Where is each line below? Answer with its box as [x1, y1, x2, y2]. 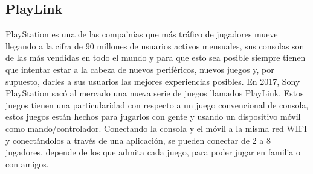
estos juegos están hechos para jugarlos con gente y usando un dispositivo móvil [5, 110, 301, 123]
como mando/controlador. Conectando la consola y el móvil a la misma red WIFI [5, 122, 307, 134]
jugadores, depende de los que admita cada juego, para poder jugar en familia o [5, 146, 301, 158]
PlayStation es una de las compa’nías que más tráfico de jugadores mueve [5, 28, 278, 40]
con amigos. [5, 157, 49, 170]
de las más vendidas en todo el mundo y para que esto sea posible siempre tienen [5, 51, 306, 64]
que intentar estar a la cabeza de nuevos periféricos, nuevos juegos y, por [5, 63, 274, 75]
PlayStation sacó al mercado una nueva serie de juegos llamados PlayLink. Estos [5, 87, 304, 99]
